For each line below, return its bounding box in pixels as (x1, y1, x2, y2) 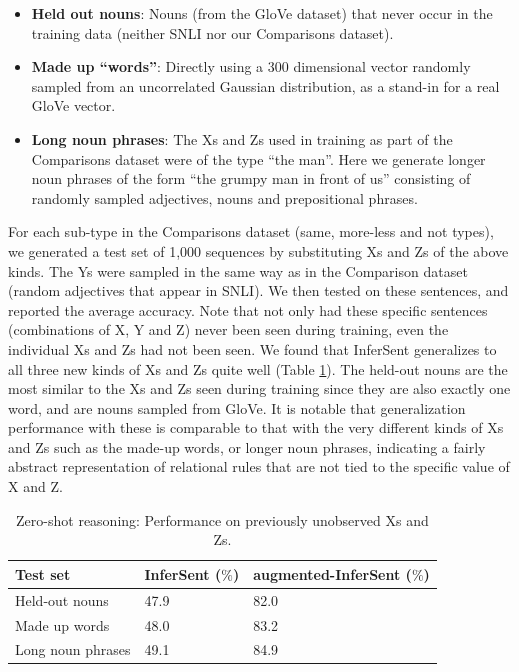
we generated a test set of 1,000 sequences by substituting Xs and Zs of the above (8, 240, 509, 261)
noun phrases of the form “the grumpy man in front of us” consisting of (31, 168, 471, 189)
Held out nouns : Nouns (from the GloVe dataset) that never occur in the (31, 3, 493, 23)
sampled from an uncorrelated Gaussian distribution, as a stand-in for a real (31, 75, 500, 96)
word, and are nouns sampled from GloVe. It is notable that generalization (8, 397, 466, 418)
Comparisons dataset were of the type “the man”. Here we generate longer (31, 148, 486, 169)
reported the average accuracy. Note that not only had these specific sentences (8, 299, 488, 320)
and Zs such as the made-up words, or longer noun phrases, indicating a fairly (8, 436, 486, 457)
